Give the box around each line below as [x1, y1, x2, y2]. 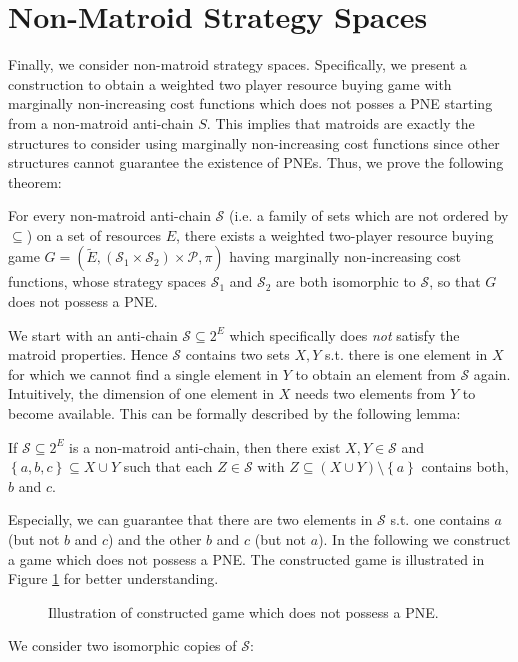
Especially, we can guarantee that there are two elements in [8, 509, 373, 530]
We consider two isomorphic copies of [8, 635, 237, 656]
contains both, [421, 456, 509, 477]
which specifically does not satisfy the [229, 324, 460, 345]
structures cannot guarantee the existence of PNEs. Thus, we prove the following [8, 152, 504, 173]
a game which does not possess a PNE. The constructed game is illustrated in [8, 548, 485, 569]
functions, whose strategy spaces [8, 271, 206, 292]
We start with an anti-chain [8, 324, 178, 345]
